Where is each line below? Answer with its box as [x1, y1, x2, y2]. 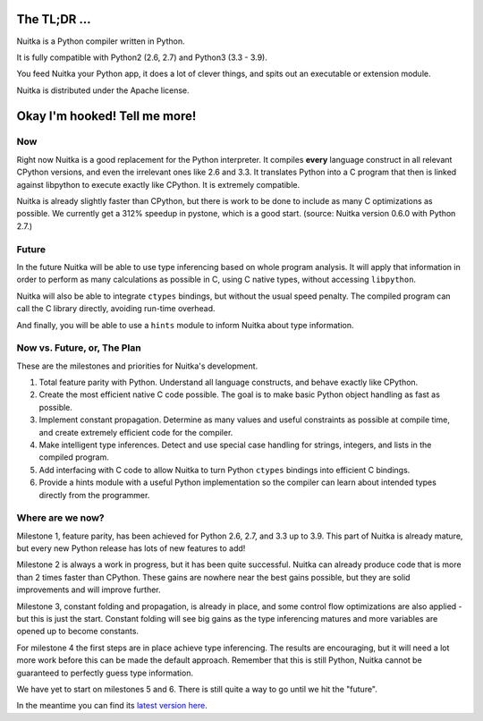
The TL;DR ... [16, 12, 91, 27]
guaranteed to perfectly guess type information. [16, 667, 194, 678]
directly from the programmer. [38, 489, 150, 500]
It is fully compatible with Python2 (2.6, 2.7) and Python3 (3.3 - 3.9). [16, 52, 267, 63]
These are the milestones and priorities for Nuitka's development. [16, 360, 258, 371]
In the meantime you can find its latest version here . [16, 700, 208, 711]
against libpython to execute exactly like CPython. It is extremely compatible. [16, 179, 300, 190]
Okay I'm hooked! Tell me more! [16, 108, 197, 123]
